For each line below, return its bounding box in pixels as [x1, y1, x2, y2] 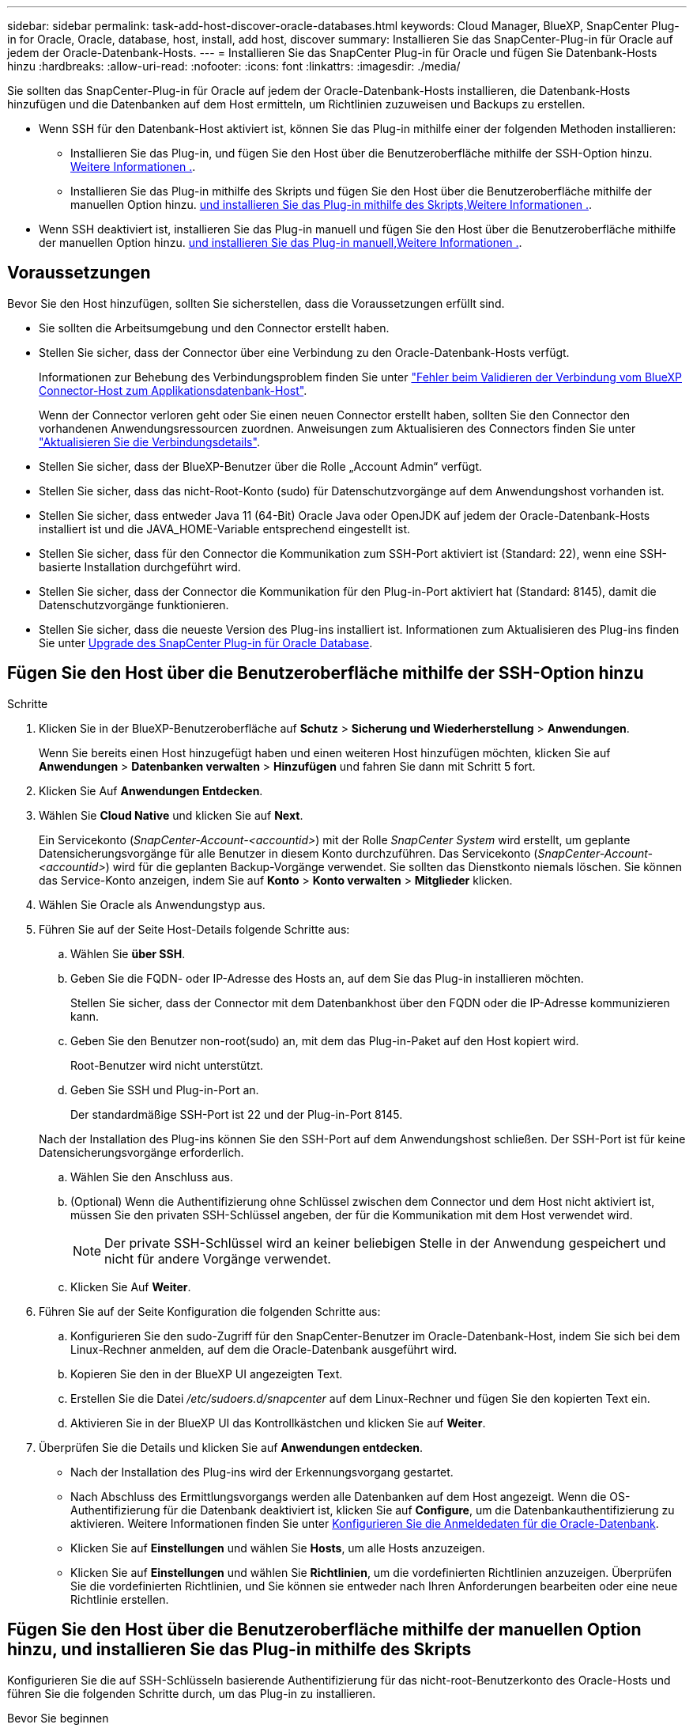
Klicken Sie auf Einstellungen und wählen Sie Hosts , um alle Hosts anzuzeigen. [70, 1540, 485, 1555]
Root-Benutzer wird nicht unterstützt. [70, 1058, 264, 1072]
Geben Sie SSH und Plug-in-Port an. [70, 1082, 259, 1097]
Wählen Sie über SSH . [70, 946, 186, 961]
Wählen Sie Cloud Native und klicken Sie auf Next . [39, 808, 303, 822]
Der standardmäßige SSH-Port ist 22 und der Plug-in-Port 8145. [70, 1107, 403, 1121]
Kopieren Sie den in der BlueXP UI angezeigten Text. [70, 1366, 343, 1381]
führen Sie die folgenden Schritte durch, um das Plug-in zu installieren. [7, 1686, 376, 1700]
